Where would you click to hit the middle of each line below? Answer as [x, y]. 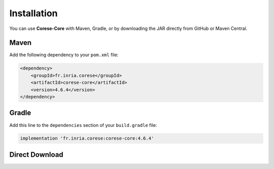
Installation [33, 13]
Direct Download [36, 155]
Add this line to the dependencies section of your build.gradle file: [83, 125]
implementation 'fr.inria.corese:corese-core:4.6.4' [87, 139]
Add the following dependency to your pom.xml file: [64, 55]
